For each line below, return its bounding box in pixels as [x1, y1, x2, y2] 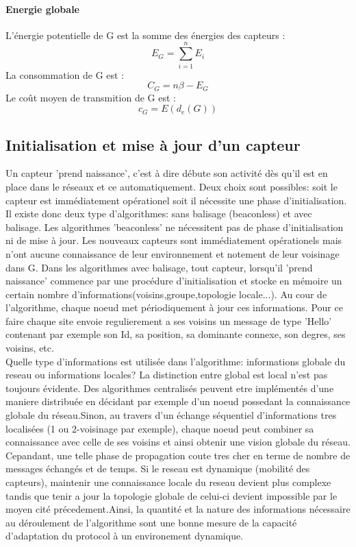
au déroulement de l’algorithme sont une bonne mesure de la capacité [5, 515, 297, 529]
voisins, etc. [5, 341, 54, 355]
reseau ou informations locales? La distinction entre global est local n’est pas [5, 367, 328, 382]
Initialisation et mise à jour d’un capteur [5, 134, 301, 155]
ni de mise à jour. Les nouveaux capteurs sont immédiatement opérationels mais [5, 233, 342, 247]
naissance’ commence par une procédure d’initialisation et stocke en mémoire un [5, 273, 342, 288]
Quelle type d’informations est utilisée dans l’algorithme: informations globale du [5, 354, 346, 368]
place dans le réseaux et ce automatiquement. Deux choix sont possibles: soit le [5, 179, 338, 193]
